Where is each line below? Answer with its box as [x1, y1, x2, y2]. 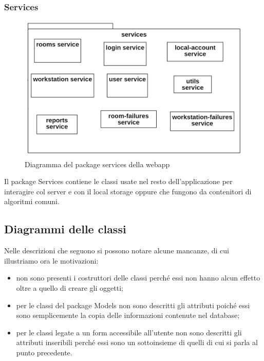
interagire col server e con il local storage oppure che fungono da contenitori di [4, 186, 252, 196]
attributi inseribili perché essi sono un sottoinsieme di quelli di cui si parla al [16, 337, 258, 348]
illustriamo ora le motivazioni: [4, 255, 99, 266]
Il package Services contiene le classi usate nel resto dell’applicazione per [4, 176, 233, 187]
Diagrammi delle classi [4, 221, 126, 237]
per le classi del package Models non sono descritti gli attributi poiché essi [16, 299, 250, 310]
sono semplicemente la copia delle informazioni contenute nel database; [16, 310, 240, 320]
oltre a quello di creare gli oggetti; [16, 282, 123, 293]
